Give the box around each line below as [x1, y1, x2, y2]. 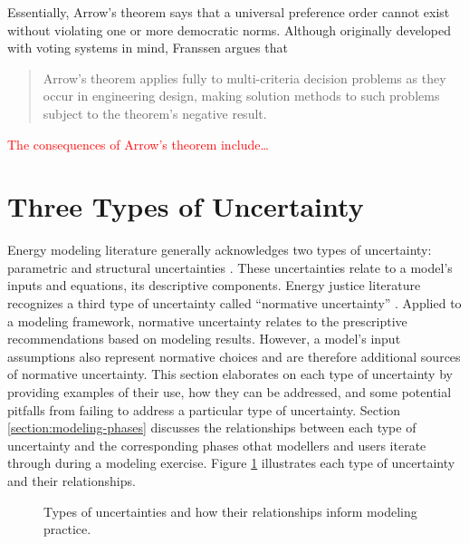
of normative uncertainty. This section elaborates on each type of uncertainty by [7, 364, 453, 384]
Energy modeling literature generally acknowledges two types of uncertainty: [7, 240, 432, 259]
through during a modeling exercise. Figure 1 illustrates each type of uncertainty [7, 453, 455, 472]
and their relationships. [7, 471, 136, 490]
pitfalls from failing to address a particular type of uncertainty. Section [7, 400, 401, 419]
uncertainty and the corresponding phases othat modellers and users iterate [7, 435, 426, 454]
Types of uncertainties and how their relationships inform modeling [43, 501, 417, 520]
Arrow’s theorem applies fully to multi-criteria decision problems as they [43, 68, 446, 87]
